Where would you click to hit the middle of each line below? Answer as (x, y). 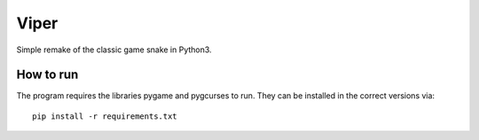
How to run (47, 75)
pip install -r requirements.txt (105, 116)
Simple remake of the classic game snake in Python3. (114, 50)
